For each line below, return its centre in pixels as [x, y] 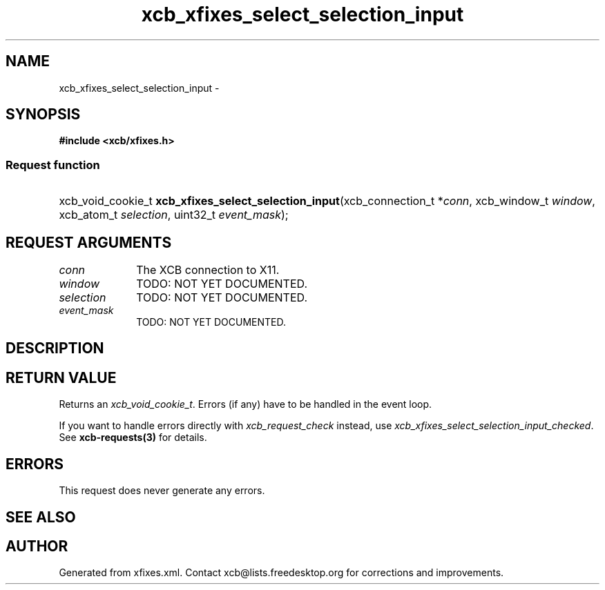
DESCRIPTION [55, 348]
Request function [53, 165]
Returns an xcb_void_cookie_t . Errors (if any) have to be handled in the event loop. [246, 404]
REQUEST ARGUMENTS [89, 242]
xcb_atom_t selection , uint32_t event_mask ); [174, 215]
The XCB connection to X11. [208, 270]
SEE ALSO [41, 517]
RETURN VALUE [61, 377]
